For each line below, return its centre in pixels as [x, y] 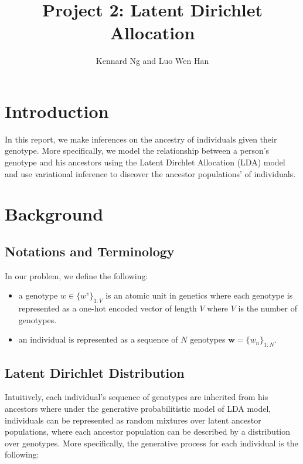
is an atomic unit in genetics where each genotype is [199, 295]
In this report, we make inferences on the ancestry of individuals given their [141, 139]
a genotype [38, 295]
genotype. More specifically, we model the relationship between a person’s [137, 150]
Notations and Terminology [90, 251]
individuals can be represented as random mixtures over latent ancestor [133, 420]
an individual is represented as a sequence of [98, 339]
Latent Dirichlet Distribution [95, 372]
